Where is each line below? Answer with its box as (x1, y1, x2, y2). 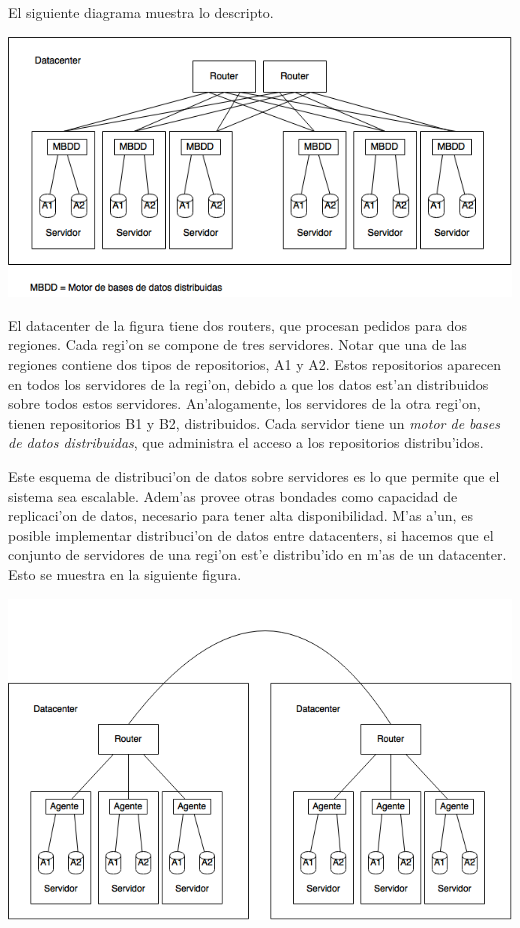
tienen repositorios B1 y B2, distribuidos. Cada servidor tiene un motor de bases (8, 412, 500, 433)
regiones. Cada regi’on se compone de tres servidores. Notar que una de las (8, 334, 467, 355)
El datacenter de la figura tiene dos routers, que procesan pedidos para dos (8, 314, 467, 335)
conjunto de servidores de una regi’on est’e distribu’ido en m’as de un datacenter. (8, 544, 507, 565)
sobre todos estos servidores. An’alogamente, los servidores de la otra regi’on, (8, 393, 481, 414)
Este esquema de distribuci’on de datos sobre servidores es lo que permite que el (8, 465, 500, 486)
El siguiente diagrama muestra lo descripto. (8, 2, 274, 22)
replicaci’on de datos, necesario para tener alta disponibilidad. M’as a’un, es (8, 505, 473, 526)
